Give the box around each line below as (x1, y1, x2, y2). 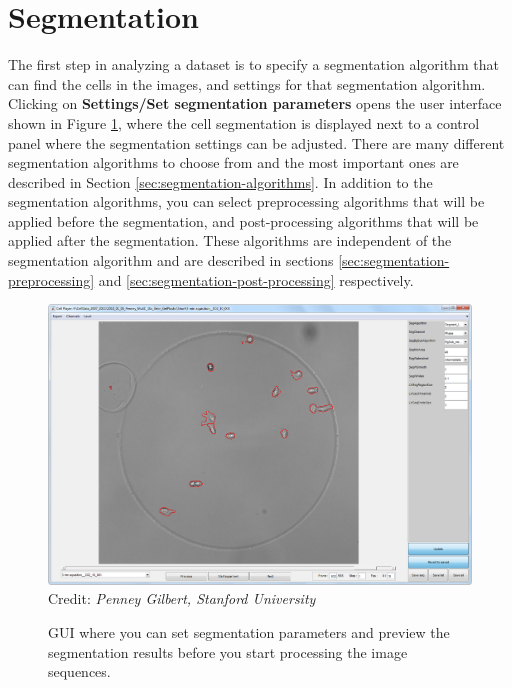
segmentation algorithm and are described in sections (8, 250, 334, 271)
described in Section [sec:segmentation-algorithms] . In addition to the (8, 171, 433, 192)
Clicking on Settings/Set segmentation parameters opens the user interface (8, 93, 502, 114)
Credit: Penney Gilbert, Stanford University (48, 588, 316, 609)
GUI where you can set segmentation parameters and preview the (48, 622, 450, 643)
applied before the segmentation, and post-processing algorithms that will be (8, 210, 479, 231)
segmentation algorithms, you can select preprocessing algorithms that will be (8, 191, 485, 212)
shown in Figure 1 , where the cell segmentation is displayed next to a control (8, 112, 480, 133)
